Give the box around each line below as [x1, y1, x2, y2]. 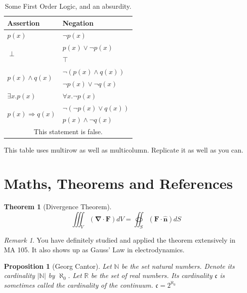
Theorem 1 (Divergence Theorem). [4, 201, 112, 211]
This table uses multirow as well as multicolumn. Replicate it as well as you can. [4, 145, 244, 155]
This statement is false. [33, 126, 103, 137]
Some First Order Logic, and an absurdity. [5, 1, 132, 11]
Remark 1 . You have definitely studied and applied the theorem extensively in [4, 235, 235, 245]
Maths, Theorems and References [4, 173, 233, 193]
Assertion [7, 17, 40, 28]
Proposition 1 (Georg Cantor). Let [4, 261, 112, 271]
